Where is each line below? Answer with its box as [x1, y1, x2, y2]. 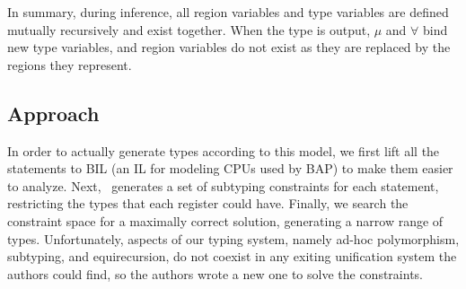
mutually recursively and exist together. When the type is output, [7, 20, 371, 39]
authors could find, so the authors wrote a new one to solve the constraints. [7, 264, 423, 283]
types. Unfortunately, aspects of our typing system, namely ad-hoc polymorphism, [7, 229, 460, 248]
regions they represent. [7, 55, 132, 74]
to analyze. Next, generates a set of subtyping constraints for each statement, [7, 176, 439, 195]
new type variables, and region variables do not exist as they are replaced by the [7, 38, 451, 57]
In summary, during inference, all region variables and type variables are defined [7, 3, 449, 21]
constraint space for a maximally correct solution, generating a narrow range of [7, 211, 444, 230]
